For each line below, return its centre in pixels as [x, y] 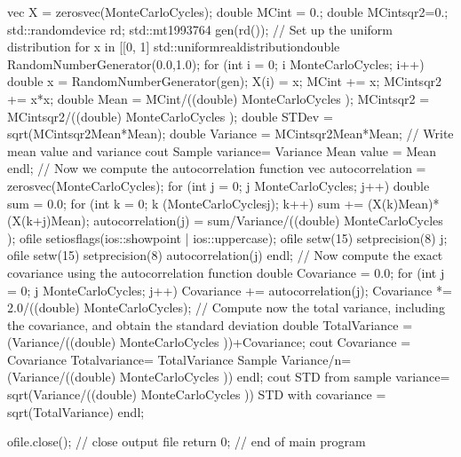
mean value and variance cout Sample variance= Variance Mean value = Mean [222, 150]
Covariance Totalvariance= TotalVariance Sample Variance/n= [179, 359]
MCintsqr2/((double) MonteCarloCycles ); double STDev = [170, 116]
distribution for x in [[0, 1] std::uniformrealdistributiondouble [174, 47]
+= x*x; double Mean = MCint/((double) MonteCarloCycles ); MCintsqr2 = [219, 98]
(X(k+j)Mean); [48, 221]
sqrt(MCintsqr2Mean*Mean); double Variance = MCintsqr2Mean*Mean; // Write [230, 134]
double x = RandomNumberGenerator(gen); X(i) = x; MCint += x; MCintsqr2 [225, 81]
